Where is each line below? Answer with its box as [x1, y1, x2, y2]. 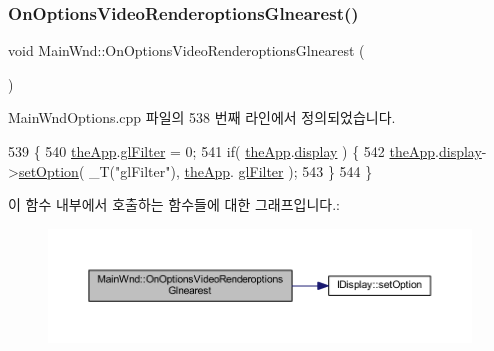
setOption [18, 160, 79, 181]
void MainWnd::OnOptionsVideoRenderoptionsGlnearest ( [8, 40, 365, 61]
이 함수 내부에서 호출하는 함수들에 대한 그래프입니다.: [8, 194, 340, 215]
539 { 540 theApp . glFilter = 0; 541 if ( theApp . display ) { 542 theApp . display [8, 141, 482, 161]
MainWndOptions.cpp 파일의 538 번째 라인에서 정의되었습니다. [8, 107, 396, 128]
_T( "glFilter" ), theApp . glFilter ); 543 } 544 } [88, 160, 373, 181]
